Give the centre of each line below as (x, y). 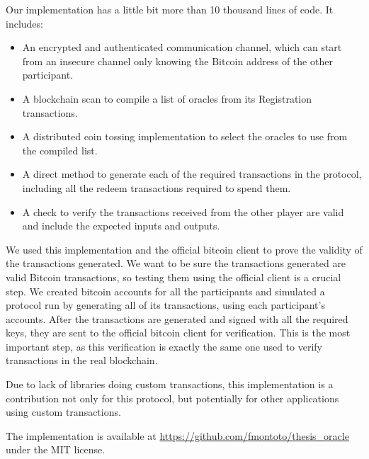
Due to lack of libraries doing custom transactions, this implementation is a (170, 384)
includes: (24, 23)
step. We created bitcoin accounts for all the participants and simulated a (165, 291)
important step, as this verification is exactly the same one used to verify (164, 346)
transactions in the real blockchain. (82, 360)
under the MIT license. (56, 449)
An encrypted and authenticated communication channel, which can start (182, 47)
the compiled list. (60, 150)
